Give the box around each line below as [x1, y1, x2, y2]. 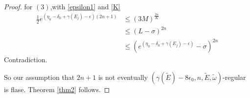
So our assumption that [4, 72, 75, 82]
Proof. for [4, 1, 33, 11]
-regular [223, 72, 246, 82]
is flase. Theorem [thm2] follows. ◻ [4, 84, 110, 94]
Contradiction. [4, 54, 47, 65]
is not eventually [98, 72, 148, 82]
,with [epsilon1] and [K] [50, 1, 120, 11]
